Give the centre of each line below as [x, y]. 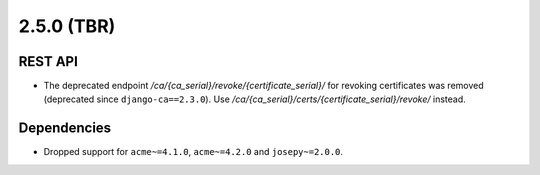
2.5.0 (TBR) [67, 26]
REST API [48, 61]
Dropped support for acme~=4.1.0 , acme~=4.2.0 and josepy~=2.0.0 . [193, 152]
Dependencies [65, 128]
